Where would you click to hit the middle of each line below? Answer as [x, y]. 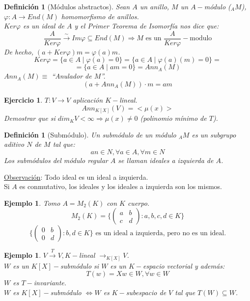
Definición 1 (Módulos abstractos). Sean [67, 6]
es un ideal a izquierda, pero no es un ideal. [161, 233]
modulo [201, 39]
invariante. [50, 283]
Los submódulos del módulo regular [56, 160]
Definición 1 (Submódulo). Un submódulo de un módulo [90, 134]
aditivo [14, 144]
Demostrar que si [30, 118]
